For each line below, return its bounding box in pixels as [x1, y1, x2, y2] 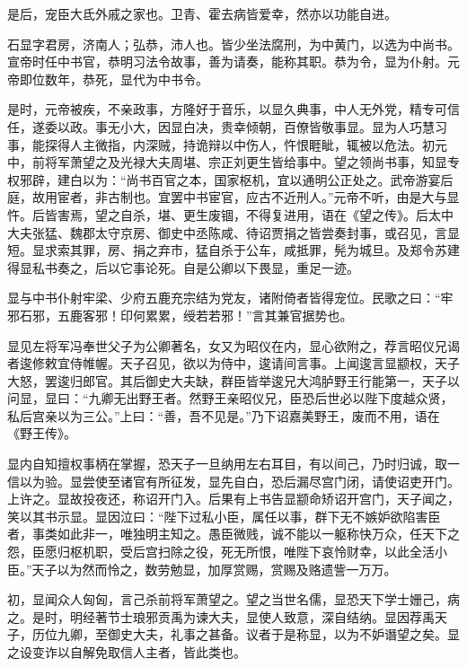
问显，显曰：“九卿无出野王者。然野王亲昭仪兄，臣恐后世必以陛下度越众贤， [7, 389, 454, 408]
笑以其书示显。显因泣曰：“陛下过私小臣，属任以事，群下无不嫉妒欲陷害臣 [7, 506, 441, 525]
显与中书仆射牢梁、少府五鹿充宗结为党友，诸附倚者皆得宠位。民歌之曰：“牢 [7, 288, 454, 307]
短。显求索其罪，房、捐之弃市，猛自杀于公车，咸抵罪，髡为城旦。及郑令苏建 [7, 241, 460, 259]
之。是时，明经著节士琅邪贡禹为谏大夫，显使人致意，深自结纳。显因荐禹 [7, 607, 435, 626]
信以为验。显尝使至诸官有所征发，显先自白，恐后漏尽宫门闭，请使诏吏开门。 [7, 471, 460, 490]
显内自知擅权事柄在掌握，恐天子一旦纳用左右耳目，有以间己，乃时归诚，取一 [7, 454, 460, 473]
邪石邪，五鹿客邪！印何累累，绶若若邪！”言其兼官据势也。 [7, 305, 353, 324]
